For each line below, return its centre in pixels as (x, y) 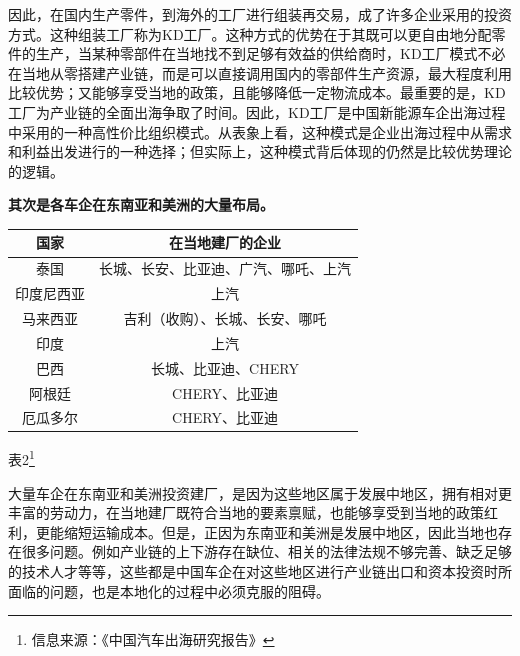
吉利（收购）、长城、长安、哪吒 (225, 317)
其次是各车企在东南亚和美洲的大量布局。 (141, 204)
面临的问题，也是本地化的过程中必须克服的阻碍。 (169, 590)
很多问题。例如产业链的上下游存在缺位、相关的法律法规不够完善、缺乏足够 (266, 551)
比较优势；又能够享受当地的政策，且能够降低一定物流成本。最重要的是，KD (257, 92)
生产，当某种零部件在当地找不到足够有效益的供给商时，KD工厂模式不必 (270, 53)
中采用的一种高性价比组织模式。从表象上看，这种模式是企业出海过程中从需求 (260, 131)
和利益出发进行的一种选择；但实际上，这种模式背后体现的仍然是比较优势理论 (260, 151)
